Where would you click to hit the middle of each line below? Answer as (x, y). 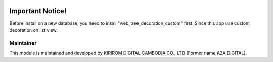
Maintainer (23, 43)
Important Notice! (38, 11)
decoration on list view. (33, 30)
